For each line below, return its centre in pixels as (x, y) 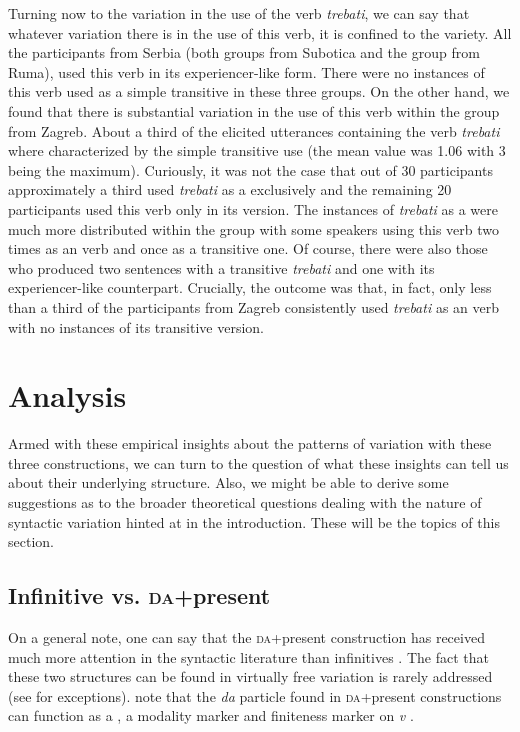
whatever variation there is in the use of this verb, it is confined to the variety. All (260, 32)
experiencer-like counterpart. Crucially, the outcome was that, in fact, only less (250, 287)
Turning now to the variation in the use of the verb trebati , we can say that (239, 13)
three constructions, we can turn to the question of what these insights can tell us (258, 462)
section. (31, 541)
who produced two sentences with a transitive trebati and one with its (221, 267)
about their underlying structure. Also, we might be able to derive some (228, 482)
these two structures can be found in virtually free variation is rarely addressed (250, 676)
